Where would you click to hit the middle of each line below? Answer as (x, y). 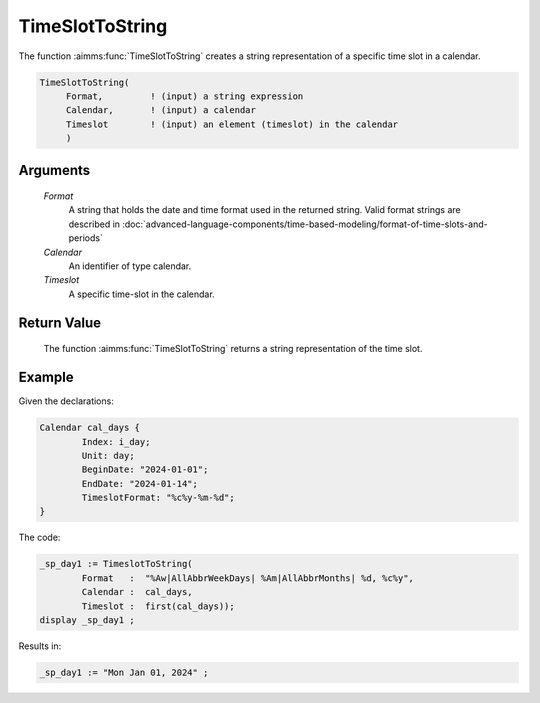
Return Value (60, 322)
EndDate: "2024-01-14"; (140, 483)
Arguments (54, 170)
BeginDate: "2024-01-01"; (145, 469)
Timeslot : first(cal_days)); (158, 606)
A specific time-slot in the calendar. (141, 294)
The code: (39, 537)
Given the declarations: (66, 401)
